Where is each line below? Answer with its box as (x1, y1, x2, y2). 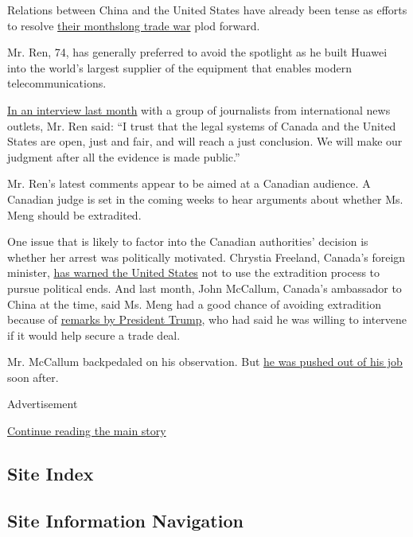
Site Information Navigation (7, 508, 244, 532)
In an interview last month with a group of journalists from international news (7, 101, 391, 118)
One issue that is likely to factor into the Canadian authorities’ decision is (7, 233, 368, 250)
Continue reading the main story (7, 422, 166, 439)
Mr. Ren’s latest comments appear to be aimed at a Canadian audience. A (7, 175, 371, 192)
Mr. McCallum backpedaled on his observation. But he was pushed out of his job (7, 353, 403, 370)
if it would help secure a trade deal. (7, 326, 181, 343)
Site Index (7, 461, 94, 486)
